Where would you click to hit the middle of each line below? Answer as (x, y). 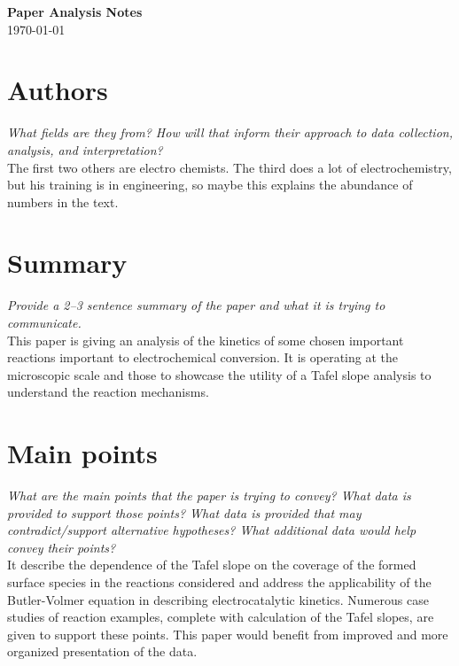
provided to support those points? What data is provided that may (184, 512)
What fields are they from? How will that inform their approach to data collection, (230, 132)
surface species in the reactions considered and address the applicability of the (219, 582)
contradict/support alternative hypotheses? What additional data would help (212, 530)
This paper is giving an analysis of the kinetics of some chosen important (206, 340)
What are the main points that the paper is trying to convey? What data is (209, 496)
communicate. (44, 322)
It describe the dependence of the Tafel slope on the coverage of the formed (212, 565)
